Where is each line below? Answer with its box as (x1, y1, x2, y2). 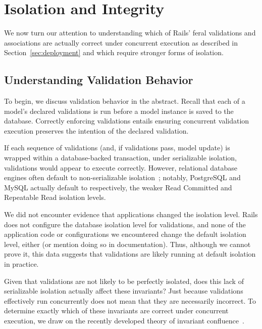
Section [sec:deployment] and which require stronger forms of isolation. (4, 47, 224, 58)
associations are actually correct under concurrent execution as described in (4, 37, 238, 48)
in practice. (4, 259, 39, 269)
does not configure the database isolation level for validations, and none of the (4, 219, 246, 229)
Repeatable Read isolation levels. (4, 192, 106, 202)
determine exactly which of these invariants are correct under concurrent (4, 305, 229, 316)
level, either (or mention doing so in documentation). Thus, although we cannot (4, 238, 251, 249)
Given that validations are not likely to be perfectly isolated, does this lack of (4, 275, 244, 286)
